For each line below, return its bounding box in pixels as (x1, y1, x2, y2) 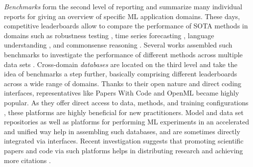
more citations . (4, 155, 51, 165)
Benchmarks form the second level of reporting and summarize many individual (4, 1, 243, 11)
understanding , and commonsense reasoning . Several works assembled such (4, 40, 232, 50)
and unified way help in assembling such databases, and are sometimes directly (4, 126, 240, 136)
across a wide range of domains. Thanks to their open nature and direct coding (4, 78, 242, 88)
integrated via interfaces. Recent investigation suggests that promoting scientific (4, 136, 244, 146)
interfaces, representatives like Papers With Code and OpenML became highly (4, 88, 239, 98)
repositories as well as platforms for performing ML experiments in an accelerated (4, 117, 250, 127)
